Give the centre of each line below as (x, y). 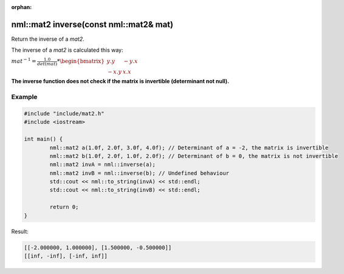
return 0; (64, 207)
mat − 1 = (24, 61)
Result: (20, 231)
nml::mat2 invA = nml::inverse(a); (103, 165)
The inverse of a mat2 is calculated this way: (67, 50)
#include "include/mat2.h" (64, 113)
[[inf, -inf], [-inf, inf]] (66, 256)
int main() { (43, 139)
